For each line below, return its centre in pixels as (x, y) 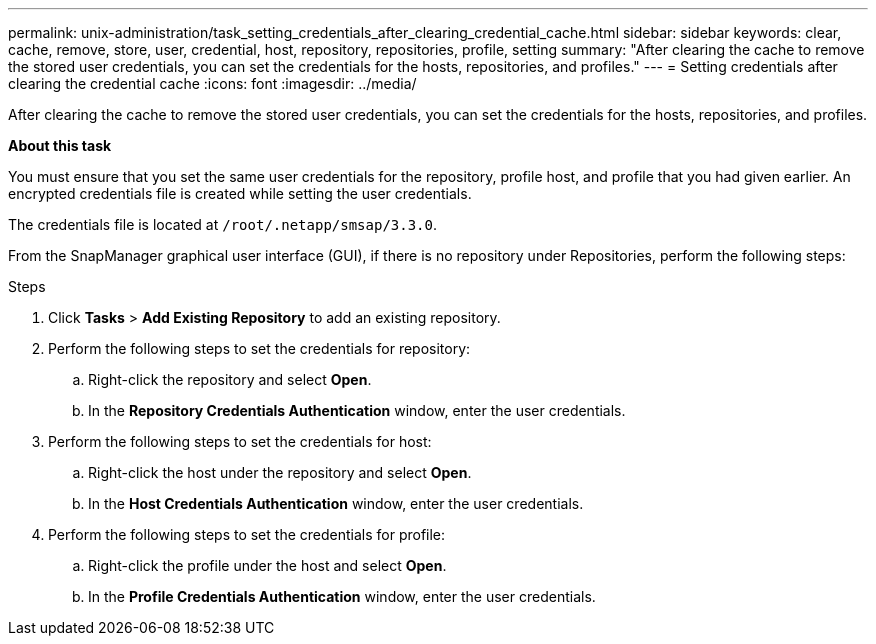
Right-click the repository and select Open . (230, 379)
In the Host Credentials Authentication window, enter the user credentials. (336, 503)
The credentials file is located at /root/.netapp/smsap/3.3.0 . (222, 224)
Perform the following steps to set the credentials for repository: (259, 348)
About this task (60, 145)
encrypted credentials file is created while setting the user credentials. (240, 193)
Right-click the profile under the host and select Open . (267, 565)
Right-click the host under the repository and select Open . (280, 472)
